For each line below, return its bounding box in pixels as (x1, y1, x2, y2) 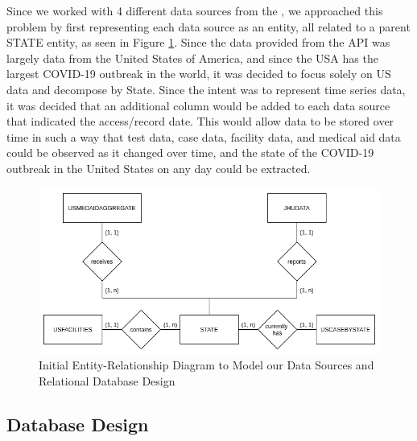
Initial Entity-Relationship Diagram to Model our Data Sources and (39, 357, 374, 373)
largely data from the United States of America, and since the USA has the (6, 49, 378, 66)
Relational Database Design (39, 372, 175, 389)
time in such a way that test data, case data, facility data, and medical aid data (6, 128, 401, 145)
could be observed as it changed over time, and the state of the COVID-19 (6, 144, 374, 161)
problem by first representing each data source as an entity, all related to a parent (6, 18, 411, 35)
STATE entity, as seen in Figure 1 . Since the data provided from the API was (6, 34, 390, 51)
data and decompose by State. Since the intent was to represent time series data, (6, 80, 406, 97)
